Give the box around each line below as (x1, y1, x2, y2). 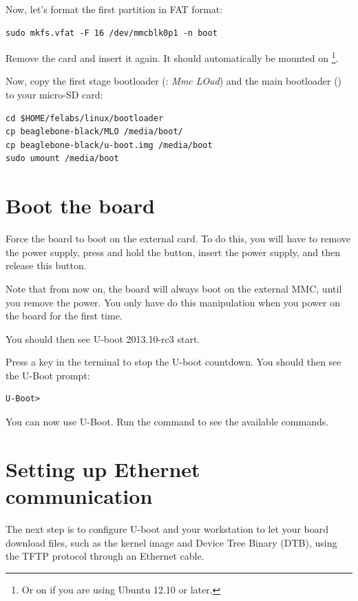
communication (6, 482, 153, 510)
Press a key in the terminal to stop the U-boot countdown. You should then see (6, 355, 341, 369)
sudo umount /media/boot (6, 154, 119, 164)
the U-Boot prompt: (6, 368, 90, 382)
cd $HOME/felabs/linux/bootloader (6, 113, 164, 123)
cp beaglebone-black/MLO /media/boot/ (6, 127, 183, 137)
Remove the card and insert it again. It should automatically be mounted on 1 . (6, 49, 339, 65)
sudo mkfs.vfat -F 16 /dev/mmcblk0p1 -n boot (6, 28, 218, 38)
